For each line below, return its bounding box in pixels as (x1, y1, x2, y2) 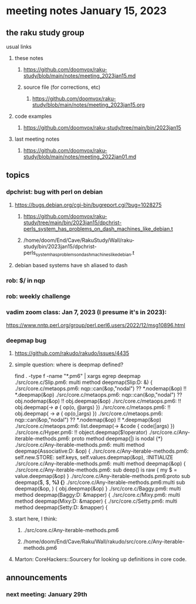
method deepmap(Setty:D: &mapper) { (14, 503, 108, 510)
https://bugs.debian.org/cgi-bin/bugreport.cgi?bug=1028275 (14, 201, 162, 208)
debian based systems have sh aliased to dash (14, 262, 128, 269)
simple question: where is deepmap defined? (14, 361, 124, 368)
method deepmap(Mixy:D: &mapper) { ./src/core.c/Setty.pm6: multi (14, 497, 178, 505)
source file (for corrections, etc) (23, 84, 101, 91)
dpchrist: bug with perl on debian (6, 188, 103, 196)
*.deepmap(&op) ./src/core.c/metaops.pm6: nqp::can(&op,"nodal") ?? (14, 391, 183, 398)
